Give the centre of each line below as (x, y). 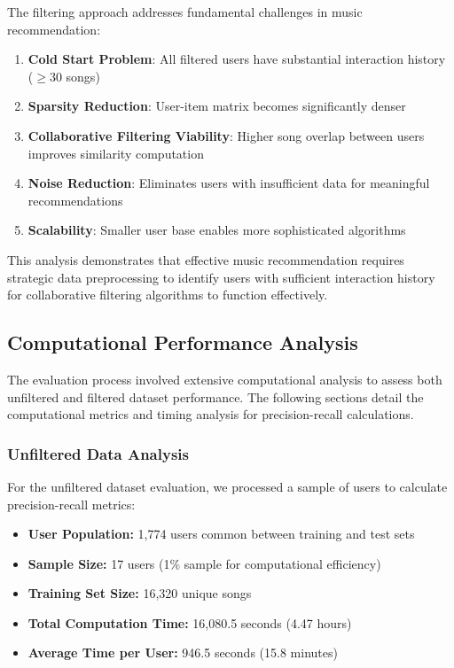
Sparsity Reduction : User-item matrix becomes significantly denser (217, 106)
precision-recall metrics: (71, 504)
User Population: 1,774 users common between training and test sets (221, 534)
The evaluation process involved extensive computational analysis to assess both (225, 379)
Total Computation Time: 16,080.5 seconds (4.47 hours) (190, 622)
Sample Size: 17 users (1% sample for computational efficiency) (204, 563)
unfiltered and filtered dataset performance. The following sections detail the (215, 396)
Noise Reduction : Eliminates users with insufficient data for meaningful (229, 183)
